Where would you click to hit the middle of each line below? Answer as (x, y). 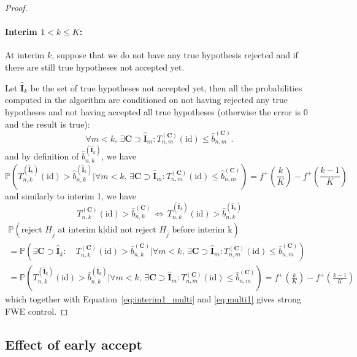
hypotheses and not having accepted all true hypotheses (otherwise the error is (153, 111)
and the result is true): (48, 124)
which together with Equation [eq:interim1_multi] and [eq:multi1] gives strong (153, 299)
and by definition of (42, 156)
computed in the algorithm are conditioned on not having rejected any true (147, 100)
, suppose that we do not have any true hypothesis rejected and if (175, 55)
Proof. (16, 7)
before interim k (202, 230)
